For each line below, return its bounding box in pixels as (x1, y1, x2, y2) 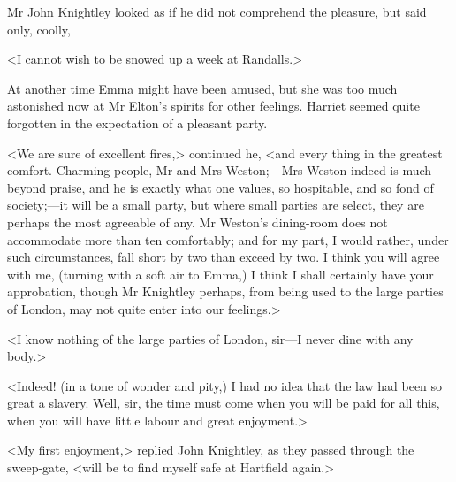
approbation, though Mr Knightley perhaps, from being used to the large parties (7, 282, 444, 301)
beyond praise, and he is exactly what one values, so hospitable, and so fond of (7, 178, 434, 196)
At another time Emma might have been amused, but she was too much (7, 79, 398, 97)
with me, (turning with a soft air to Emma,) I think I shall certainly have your (7, 264, 434, 283)
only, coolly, (7, 19, 71, 38)
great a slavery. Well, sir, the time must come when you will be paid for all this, (7, 394, 440, 412)
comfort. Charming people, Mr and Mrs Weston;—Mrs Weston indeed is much (7, 161, 432, 180)
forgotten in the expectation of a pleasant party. (7, 113, 268, 132)
